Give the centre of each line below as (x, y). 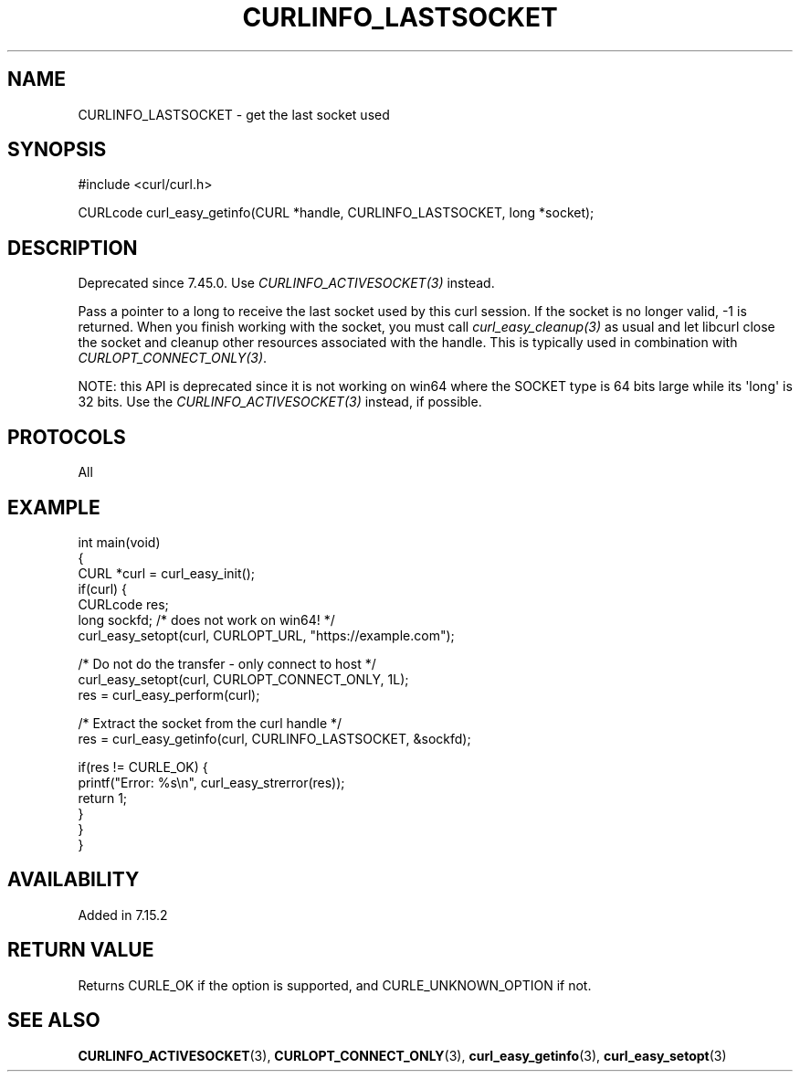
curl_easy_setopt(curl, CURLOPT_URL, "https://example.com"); (266, 635)
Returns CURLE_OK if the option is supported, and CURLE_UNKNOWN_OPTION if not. (335, 985)
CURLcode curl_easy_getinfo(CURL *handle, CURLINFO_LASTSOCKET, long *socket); (336, 213)
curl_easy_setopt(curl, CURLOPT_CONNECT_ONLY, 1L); (243, 679)
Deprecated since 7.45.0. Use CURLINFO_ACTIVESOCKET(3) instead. (286, 283)
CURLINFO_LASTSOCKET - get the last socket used (234, 114)
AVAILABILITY (74, 880)
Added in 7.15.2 (123, 915)
